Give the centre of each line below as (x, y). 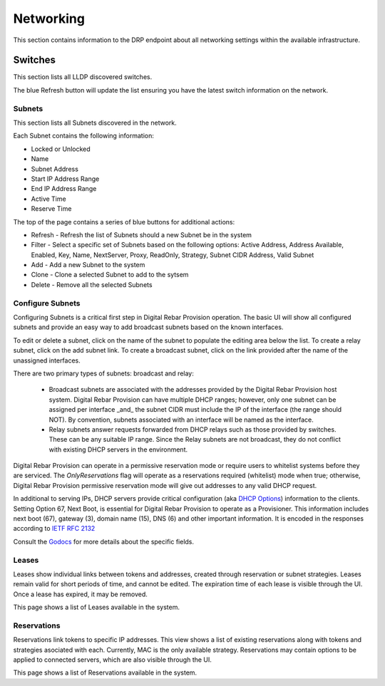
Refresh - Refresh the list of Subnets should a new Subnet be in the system (142, 234)
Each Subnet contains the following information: (84, 136)
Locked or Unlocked (61, 149)
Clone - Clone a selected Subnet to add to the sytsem (110, 275)
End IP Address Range (64, 189)
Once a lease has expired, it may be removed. (80, 594)
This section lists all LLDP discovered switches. (83, 77)
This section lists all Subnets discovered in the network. (95, 123)
